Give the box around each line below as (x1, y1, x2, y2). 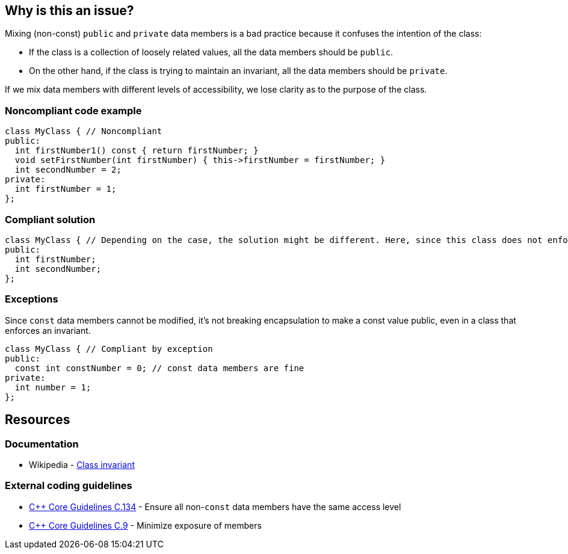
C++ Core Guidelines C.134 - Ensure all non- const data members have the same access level (29, 501, 401, 512)
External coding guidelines (5, 479, 132, 492)
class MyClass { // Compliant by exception (5, 343, 213, 354)
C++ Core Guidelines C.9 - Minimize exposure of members (29, 520, 262, 531)
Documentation (5, 437, 79, 450)
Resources (5, 412, 70, 428)
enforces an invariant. (5, 325, 91, 336)
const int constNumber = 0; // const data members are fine (14, 363, 304, 373)
